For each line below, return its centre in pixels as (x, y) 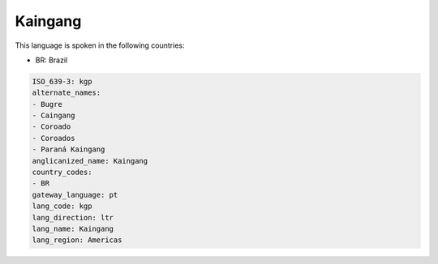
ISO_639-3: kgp (62, 81)
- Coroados (54, 138)
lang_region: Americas (77, 240)
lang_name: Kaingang (73, 229)
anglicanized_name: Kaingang (90, 161)
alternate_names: (67, 93)
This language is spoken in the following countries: (100, 45)
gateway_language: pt (75, 195)
